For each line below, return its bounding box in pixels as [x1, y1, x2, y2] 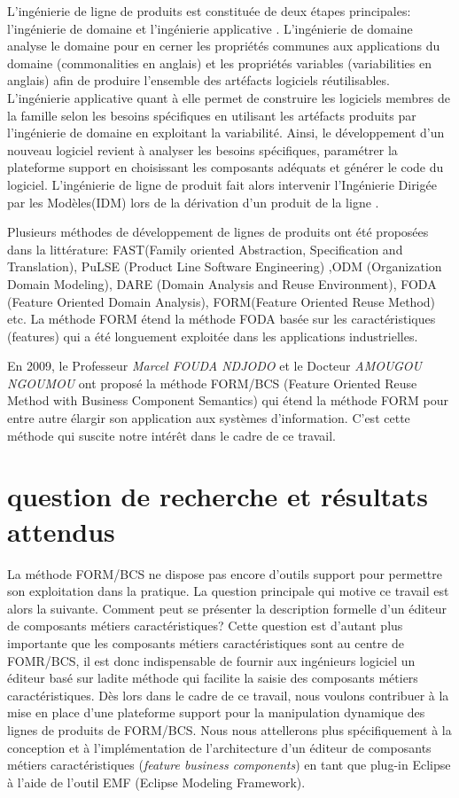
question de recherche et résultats [7, 478, 428, 514]
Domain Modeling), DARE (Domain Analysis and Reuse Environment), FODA [7, 274, 437, 293]
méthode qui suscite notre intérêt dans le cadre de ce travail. [7, 426, 336, 444]
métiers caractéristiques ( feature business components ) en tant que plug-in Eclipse [7, 755, 451, 774]
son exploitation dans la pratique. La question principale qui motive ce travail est [7, 582, 449, 600]
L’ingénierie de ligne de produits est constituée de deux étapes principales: [7, 2, 411, 20]
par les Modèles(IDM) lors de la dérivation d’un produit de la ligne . [7, 192, 379, 211]
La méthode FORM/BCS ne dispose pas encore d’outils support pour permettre [7, 564, 442, 583]
